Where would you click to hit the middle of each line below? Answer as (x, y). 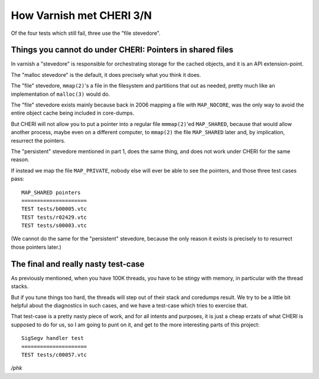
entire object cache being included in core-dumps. (73, 113)
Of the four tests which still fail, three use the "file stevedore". (86, 33)
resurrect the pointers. (38, 140)
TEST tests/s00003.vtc (54, 226)
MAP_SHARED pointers (51, 192)
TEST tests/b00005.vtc (54, 209)
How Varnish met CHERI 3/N (81, 15)
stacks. (20, 286)
